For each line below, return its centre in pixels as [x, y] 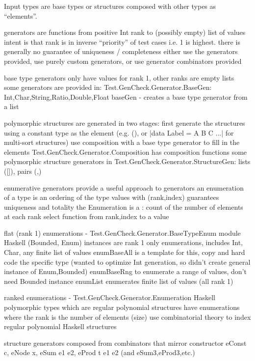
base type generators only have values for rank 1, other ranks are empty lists [119, 77]
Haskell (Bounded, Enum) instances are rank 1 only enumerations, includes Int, [124, 242]
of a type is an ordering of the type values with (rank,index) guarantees [112, 197]
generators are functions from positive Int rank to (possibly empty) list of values [125, 32]
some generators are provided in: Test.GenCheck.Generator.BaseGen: [108, 87]
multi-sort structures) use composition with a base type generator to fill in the [122, 142]
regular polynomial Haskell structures [60, 326]
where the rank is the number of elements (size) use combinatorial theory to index [127, 317]
